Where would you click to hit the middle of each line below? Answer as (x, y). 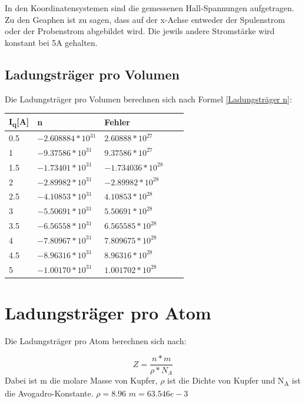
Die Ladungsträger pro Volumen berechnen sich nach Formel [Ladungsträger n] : (148, 99)
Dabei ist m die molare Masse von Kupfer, (81, 380)
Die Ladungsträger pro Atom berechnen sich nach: (96, 340)
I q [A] (19, 122)
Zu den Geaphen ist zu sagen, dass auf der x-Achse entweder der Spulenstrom (145, 19)
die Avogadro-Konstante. (49, 393)
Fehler (117, 121)
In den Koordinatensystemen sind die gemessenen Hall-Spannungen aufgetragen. (150, 8)
